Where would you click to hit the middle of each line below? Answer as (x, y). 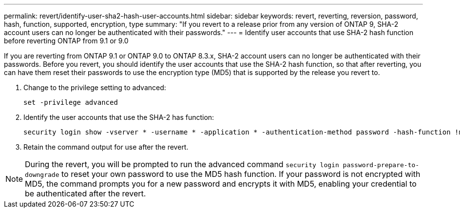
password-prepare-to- (381, 165)
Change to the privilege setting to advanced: (95, 87)
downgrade (42, 175)
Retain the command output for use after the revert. (106, 147)
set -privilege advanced (71, 102)
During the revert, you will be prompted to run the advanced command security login (182, 164)
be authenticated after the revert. (86, 193)
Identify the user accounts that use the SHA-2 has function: (119, 117)
